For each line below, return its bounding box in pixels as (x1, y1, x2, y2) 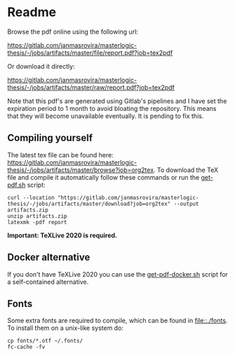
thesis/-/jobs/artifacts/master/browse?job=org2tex (7, 166, 154, 174)
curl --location (7, 194, 55, 201)
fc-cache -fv (7, 343, 46, 351)
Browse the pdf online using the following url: (7, 27, 139, 36)
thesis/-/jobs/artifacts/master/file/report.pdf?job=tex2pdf (7, 48, 173, 57)
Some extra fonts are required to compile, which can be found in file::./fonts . (7, 317, 228, 325)
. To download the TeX (153, 166, 219, 174)
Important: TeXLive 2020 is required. (7, 231, 118, 239)
